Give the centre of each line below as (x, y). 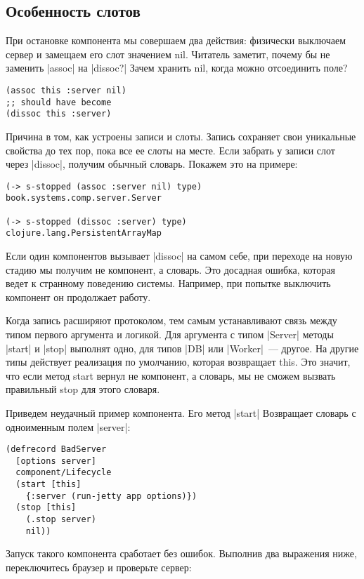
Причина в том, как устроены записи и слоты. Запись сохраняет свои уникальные (181, 136)
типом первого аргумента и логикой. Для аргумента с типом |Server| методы (170, 334)
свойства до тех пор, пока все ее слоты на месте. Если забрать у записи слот (170, 150)
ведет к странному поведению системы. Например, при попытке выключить (168, 283)
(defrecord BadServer (56, 450)
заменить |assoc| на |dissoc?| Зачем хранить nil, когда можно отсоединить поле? (177, 68)
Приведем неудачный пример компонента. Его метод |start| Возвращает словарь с (181, 412)
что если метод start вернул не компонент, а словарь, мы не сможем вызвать (171, 375)
